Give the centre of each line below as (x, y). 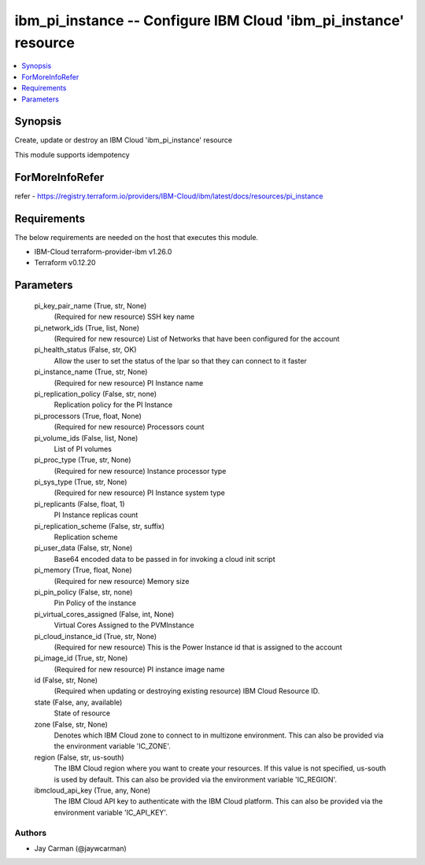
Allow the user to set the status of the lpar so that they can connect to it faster (180, 360)
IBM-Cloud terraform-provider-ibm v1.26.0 (103, 252)
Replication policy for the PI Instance (113, 405)
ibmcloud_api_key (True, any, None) (92, 790)
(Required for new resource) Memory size (122, 581)
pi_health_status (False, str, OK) (85, 349)
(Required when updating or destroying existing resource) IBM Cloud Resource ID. (187, 691)
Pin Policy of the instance (95, 603)
